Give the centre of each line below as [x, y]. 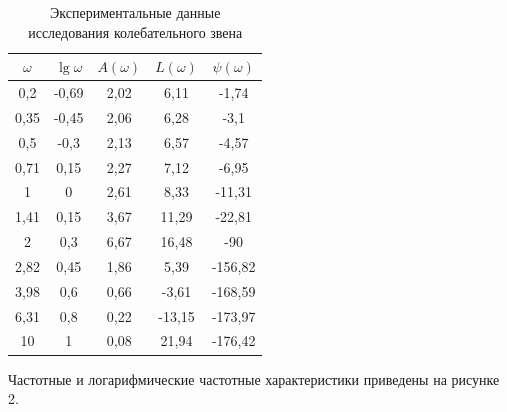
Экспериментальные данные [135, 12]
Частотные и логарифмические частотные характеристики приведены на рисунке [254, 378]
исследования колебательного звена [135, 31]
